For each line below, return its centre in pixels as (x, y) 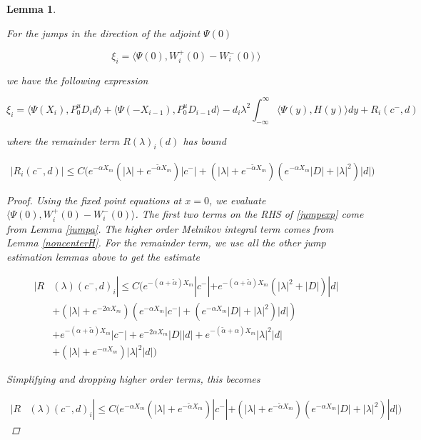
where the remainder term (63, 140)
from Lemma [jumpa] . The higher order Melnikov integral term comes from (170, 228)
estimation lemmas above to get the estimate (103, 256)
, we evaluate (237, 200)
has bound (204, 140)
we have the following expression (77, 80)
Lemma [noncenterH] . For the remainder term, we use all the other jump (166, 242)
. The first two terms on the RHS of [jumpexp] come (249, 214)
